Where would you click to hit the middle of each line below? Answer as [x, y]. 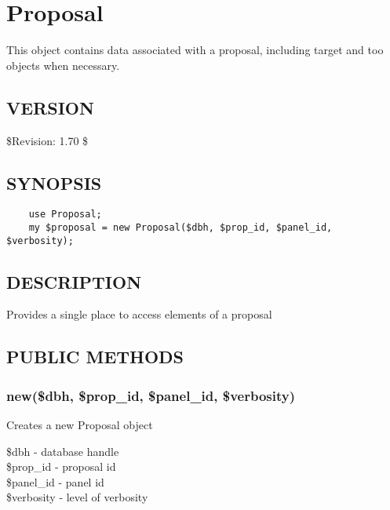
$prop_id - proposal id [61, 466]
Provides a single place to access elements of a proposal [139, 314]
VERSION [50, 107]
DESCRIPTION [74, 281]
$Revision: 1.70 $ [47, 140]
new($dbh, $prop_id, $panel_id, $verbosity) [151, 395]
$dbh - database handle [63, 451]
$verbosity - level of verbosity [77, 497]
